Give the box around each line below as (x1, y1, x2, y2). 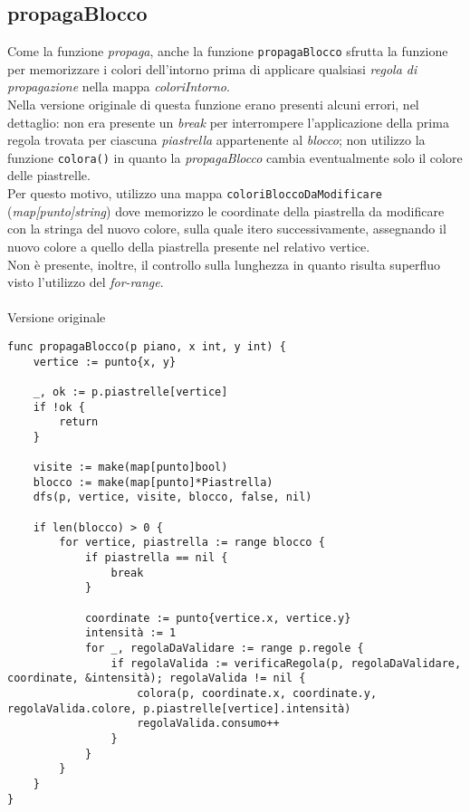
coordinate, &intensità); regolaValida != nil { (7, 672, 306, 685)
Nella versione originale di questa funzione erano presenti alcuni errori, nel (7, 95, 419, 114)
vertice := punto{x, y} (33, 355, 177, 368)
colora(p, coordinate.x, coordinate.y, (137, 686, 378, 700)
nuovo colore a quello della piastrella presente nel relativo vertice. (7, 236, 370, 255)
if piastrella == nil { (84, 551, 228, 565)
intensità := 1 (84, 626, 177, 640)
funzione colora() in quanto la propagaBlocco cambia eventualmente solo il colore (7, 148, 463, 167)
